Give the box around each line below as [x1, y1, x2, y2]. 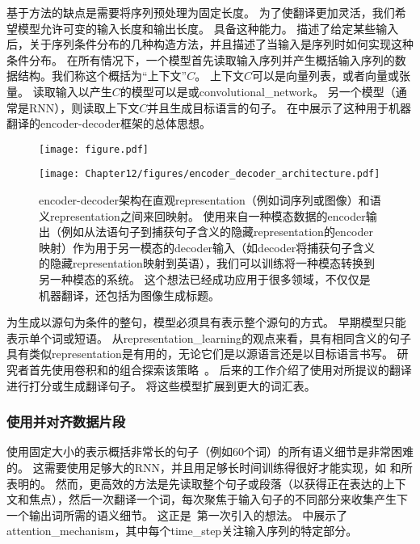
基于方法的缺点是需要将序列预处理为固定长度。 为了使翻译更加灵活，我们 [6, 4, 395, 20]
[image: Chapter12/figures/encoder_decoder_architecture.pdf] [39, 168, 380, 180]
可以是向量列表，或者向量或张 [251, 67, 410, 84]
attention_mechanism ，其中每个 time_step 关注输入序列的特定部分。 [6, 522, 358, 539]
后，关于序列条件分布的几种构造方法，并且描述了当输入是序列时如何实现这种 [6, 36, 414, 53]
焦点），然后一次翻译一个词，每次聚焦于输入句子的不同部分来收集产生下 [28, 491, 408, 508]
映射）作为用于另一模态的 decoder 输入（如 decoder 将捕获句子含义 [39, 238, 376, 255]
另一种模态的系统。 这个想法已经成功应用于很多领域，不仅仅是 [39, 271, 371, 288]
